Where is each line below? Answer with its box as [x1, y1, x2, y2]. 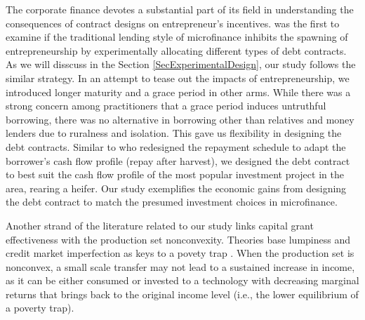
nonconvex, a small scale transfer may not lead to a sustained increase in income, [6, 259, 355, 274]
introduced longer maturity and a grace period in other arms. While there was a [6, 84, 351, 99]
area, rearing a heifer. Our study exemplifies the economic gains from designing [6, 180, 347, 195]
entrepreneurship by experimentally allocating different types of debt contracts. [6, 43, 347, 58]
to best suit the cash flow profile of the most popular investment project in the [6, 167, 344, 182]
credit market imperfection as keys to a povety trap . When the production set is [6, 246, 354, 260]
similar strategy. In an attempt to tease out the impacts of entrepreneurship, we [6, 70, 350, 85]
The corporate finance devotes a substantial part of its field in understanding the [6, 2, 354, 16]
